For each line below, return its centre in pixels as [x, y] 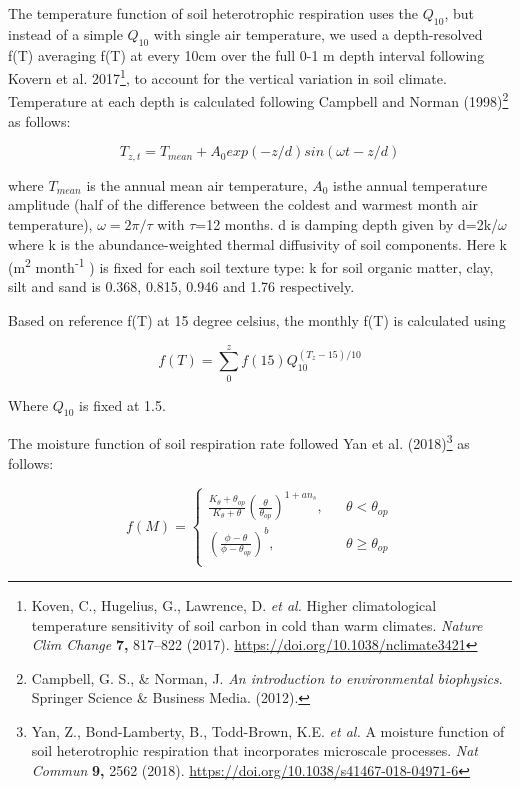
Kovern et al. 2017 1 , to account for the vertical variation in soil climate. [227, 76]
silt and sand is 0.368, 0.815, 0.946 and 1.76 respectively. [181, 286]
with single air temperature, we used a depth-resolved [318, 33]
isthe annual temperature [410, 184]
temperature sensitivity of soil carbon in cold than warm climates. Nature [257, 624]
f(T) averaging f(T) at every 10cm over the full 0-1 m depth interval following [246, 54]
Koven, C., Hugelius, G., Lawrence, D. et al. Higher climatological [234, 604]
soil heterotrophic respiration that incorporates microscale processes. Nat [254, 750]
